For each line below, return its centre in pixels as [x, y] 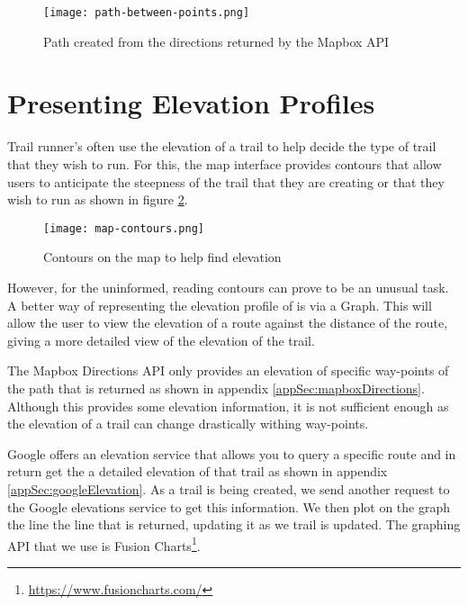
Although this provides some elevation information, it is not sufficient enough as [228, 406]
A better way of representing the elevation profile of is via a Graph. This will [220, 305]
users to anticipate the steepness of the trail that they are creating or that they [226, 181]
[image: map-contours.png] [124, 228]
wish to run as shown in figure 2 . [98, 199]
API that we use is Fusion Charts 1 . [104, 544]
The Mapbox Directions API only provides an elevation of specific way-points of [228, 370]
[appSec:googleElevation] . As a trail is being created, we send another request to [229, 488]
